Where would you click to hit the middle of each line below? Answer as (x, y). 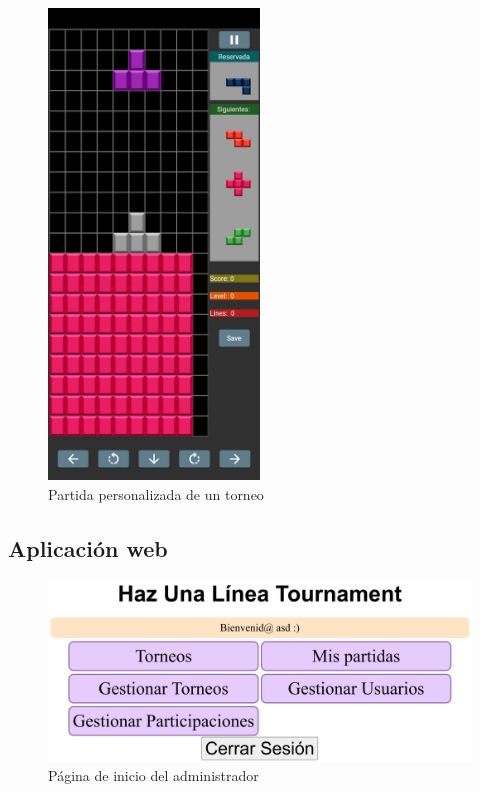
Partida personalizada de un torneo (156, 493)
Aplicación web (88, 547)
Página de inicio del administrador (153, 775)
